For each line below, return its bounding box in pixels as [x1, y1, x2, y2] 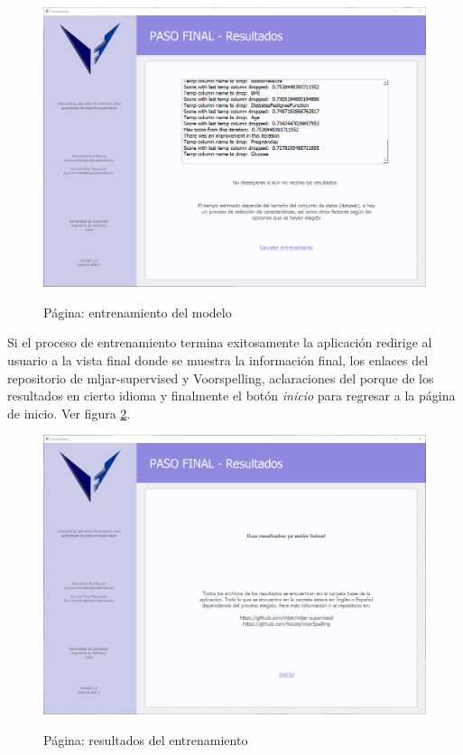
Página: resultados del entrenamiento [43, 731, 248, 749]
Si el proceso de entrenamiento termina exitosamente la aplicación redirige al [7, 333, 432, 352]
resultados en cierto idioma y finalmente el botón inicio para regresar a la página [7, 386, 456, 405]
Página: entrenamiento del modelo [43, 302, 232, 321]
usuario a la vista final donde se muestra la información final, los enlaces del [7, 350, 429, 369]
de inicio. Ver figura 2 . [7, 403, 131, 422]
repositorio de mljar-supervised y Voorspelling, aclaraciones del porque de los [7, 368, 434, 387]
